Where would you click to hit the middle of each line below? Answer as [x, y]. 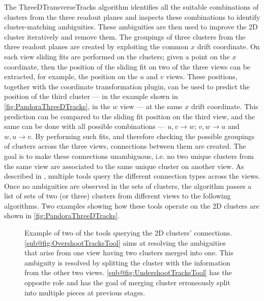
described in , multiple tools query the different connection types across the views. [132, 176]
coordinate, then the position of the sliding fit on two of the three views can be [127, 66]
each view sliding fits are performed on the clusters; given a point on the [117, 56]
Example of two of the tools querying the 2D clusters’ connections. [128, 233]
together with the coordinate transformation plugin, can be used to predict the [127, 86]
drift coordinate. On [228, 46]
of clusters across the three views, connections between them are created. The [125, 146]
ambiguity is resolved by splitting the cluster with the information [127, 262]
